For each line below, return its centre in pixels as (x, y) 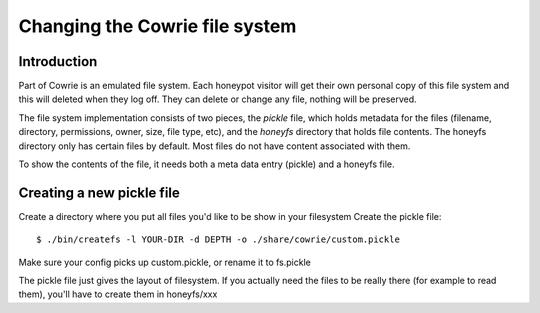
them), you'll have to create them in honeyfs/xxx (118, 294)
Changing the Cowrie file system (157, 26)
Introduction (58, 61)
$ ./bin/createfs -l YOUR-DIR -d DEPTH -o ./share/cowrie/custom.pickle (218, 239)
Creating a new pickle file (99, 192)
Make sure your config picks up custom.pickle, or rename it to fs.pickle (165, 262)
